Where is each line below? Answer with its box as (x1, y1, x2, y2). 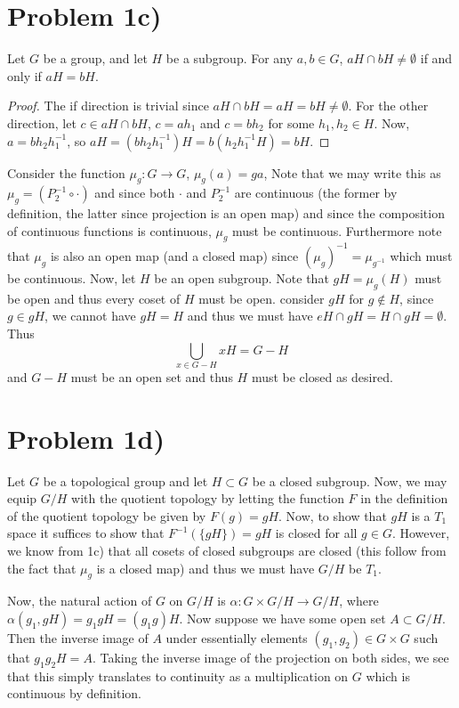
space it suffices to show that (7, 524, 165, 542)
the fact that (7, 558, 76, 577)
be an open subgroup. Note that (154, 268, 329, 287)
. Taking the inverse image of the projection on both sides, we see (92, 647, 449, 666)
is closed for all (275, 524, 358, 542)
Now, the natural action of (7, 591, 152, 610)
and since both (94, 183, 175, 202)
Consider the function (7, 163, 125, 182)
